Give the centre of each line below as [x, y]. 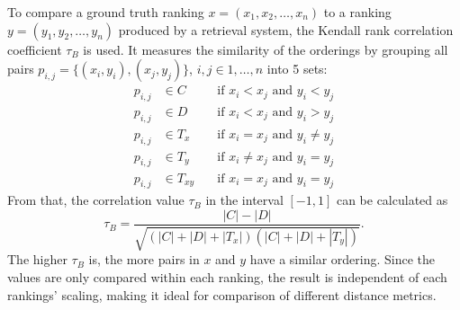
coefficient [35, 49]
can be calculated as [392, 200]
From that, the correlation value [96, 200]
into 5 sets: [297, 69]
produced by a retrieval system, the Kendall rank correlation [286, 29]
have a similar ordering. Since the [343, 259]
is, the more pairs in [144, 259]
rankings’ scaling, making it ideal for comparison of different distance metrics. [222, 294]
